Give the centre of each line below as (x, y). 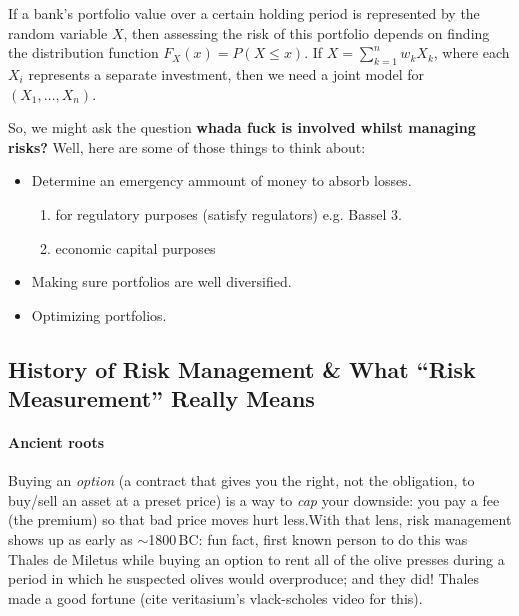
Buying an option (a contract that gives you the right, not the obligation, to (241, 480)
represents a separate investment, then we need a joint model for (226, 73)
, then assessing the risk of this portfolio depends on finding (306, 32)
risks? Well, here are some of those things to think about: (187, 146)
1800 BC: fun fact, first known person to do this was (308, 539)
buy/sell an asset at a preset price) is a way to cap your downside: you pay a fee (254, 499)
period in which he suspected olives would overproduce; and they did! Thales (244, 578)
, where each (471, 52)
